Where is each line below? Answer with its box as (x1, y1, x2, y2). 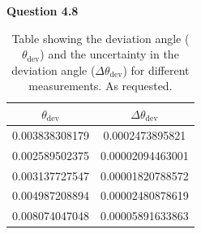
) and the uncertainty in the (40, 45, 179, 63)
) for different (122, 61, 190, 78)
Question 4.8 (6, 2, 79, 19)
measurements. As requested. (28, 77, 173, 94)
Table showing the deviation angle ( (11, 29, 190, 46)
